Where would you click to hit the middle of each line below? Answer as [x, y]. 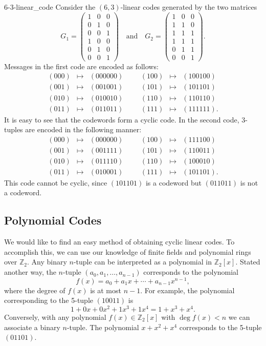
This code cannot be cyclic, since [56, 182]
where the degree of [35, 290]
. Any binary [47, 262]
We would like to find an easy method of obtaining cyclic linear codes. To [119, 242]
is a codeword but [173, 182]
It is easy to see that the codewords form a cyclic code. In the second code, [122, 119]
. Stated [248, 262]
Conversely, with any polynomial [55, 317]
